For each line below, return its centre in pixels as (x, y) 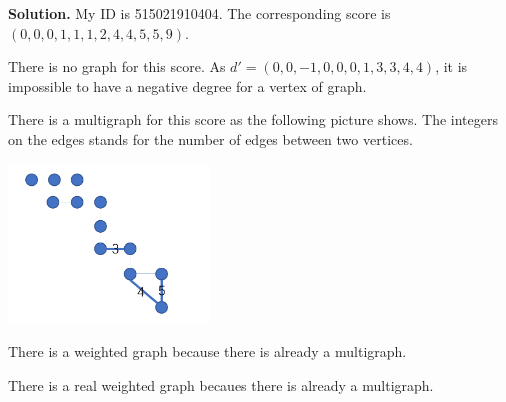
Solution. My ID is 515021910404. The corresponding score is (199, 13)
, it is (451, 66)
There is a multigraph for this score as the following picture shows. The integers (253, 119)
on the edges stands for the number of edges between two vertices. (210, 138)
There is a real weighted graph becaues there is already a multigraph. (221, 384)
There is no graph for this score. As (117, 66)
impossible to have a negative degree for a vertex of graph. (187, 85)
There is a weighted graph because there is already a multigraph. (207, 351)
